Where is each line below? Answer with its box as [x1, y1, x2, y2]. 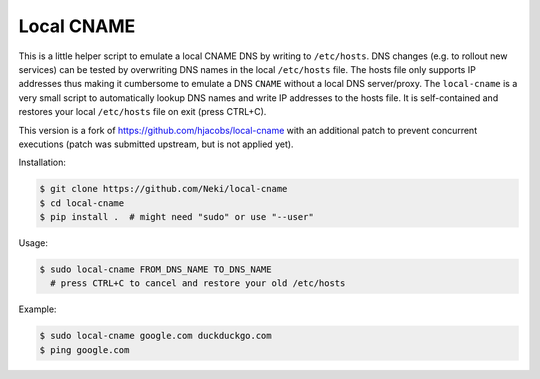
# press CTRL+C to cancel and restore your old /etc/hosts [50, 278, 346, 289]
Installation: [18, 156, 67, 169]
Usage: [18, 237, 49, 249]
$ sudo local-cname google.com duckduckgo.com [39, 330, 272, 342]
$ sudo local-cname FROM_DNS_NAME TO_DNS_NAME [39, 264, 272, 275]
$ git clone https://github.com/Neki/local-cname [39, 183, 288, 195]
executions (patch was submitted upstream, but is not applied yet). [18, 138, 294, 150]
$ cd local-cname [39, 197, 125, 209]
